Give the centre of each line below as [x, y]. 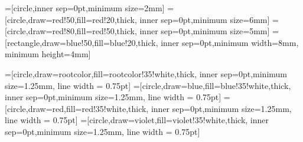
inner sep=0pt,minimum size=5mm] [205, 31]
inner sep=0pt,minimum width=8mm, [230, 42]
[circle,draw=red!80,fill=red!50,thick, [71, 31]
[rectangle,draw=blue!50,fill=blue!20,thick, [82, 42]
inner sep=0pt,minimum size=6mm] [205, 19]
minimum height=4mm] [48, 54]
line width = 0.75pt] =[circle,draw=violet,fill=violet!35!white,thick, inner [137, 120]
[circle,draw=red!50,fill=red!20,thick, [71, 19]
